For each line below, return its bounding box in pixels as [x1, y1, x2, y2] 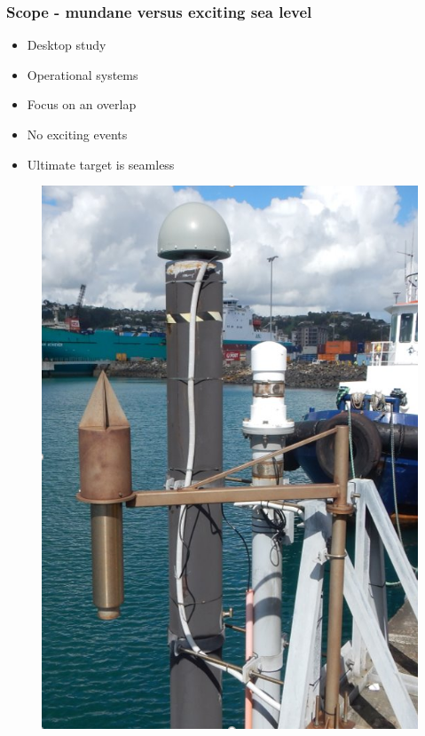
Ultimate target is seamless [27, 154, 175, 173]
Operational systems [27, 65, 138, 83]
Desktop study [27, 36, 106, 54]
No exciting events [27, 125, 128, 143]
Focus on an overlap [27, 95, 137, 114]
